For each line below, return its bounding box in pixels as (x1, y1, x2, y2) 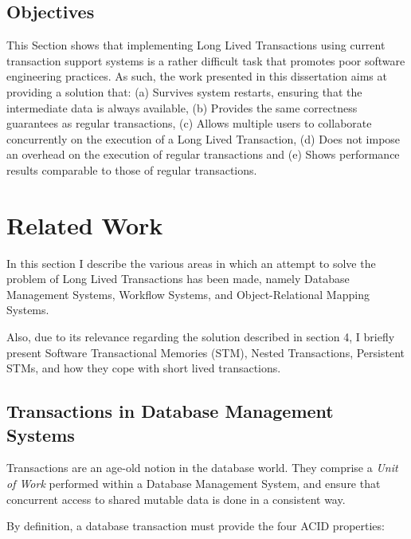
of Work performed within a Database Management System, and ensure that (6, 475, 381, 492)
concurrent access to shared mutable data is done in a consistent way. (6, 490, 346, 507)
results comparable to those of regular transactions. (6, 161, 257, 178)
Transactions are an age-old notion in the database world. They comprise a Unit (6, 459, 398, 476)
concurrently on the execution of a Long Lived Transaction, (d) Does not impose (6, 130, 401, 147)
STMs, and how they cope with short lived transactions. (6, 360, 281, 376)
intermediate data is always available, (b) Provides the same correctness (6, 99, 358, 116)
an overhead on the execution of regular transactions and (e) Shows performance (6, 146, 400, 163)
